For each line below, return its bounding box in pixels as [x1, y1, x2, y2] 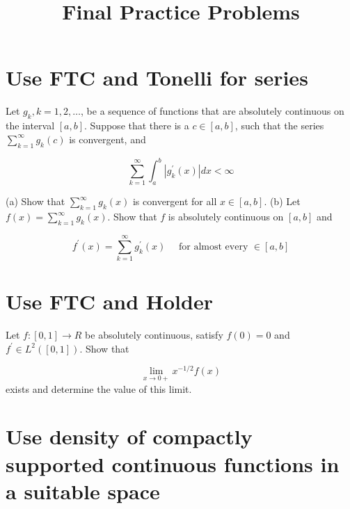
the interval [6, 118, 55, 133]
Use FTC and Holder [6, 287, 213, 316]
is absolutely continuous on [168, 209, 284, 224]
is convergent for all [132, 194, 217, 209]
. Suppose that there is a [84, 118, 189, 133]
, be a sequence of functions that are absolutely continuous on [81, 104, 344, 118]
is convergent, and [69, 131, 146, 146]
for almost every [179, 241, 248, 252]
